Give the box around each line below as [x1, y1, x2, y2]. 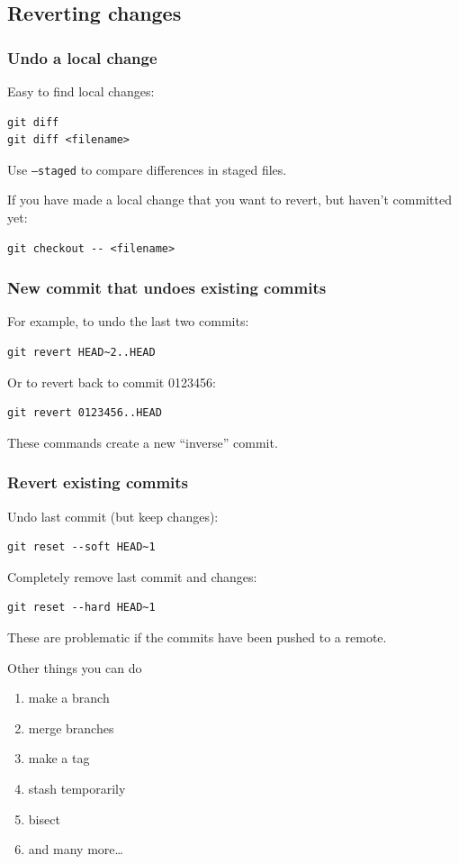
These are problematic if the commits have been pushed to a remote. [7, 628, 387, 646]
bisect [28, 809, 60, 828]
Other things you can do [7, 658, 142, 677]
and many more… [28, 840, 123, 859]
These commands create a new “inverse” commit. [7, 432, 278, 451]
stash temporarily [28, 778, 126, 797]
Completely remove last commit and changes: [7, 567, 257, 586]
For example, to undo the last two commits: [7, 312, 249, 331]
